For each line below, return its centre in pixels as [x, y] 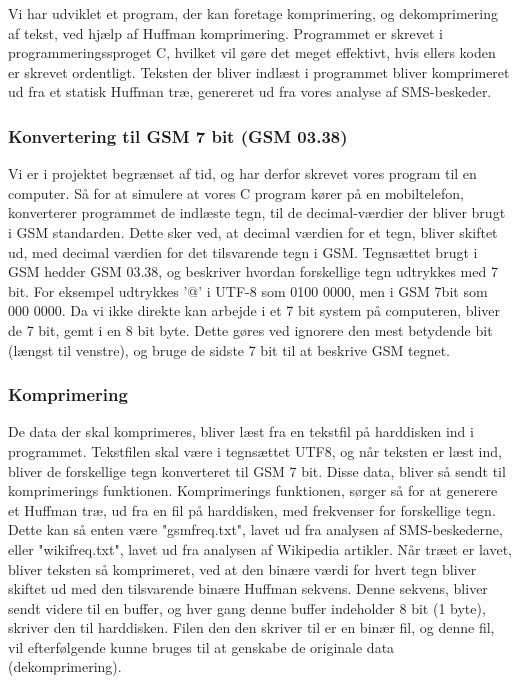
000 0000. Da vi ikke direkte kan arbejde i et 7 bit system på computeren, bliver [254, 310]
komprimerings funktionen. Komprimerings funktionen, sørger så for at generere [253, 490]
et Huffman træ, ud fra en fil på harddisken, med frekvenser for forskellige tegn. [252, 509]
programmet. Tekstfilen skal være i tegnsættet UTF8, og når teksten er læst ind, [255, 450]
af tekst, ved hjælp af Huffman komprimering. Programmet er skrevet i [225, 32]
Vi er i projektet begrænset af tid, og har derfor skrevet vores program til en [242, 173]
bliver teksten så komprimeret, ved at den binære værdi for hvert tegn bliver [242, 568]
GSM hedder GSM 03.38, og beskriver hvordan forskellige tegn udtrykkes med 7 [253, 271]
